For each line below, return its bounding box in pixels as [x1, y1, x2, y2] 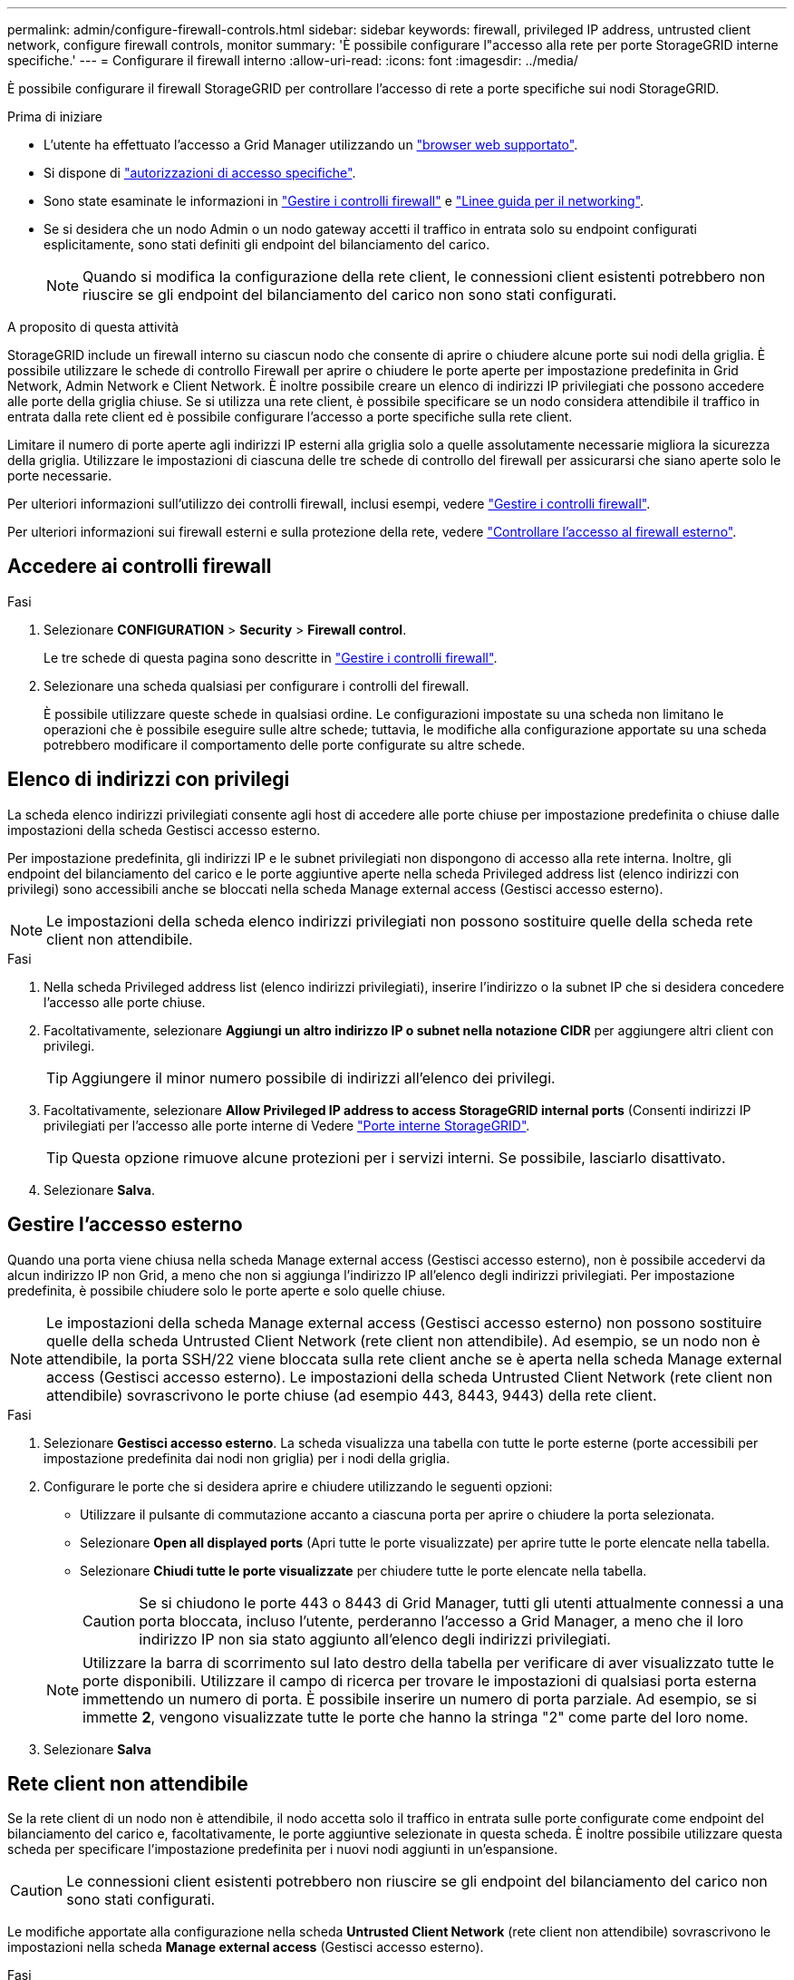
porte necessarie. [7, 468, 112, 483]
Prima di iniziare [7, 109, 102, 124]
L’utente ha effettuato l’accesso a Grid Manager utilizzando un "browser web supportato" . [44, 137, 578, 152]
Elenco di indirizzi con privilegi [7, 768, 290, 791]
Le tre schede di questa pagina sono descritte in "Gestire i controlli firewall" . [44, 649, 498, 665]
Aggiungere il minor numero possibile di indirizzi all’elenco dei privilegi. [72, 1068, 556, 1087]
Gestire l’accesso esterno [7, 1213, 243, 1237]
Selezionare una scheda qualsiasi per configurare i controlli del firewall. [44, 677, 470, 694]
